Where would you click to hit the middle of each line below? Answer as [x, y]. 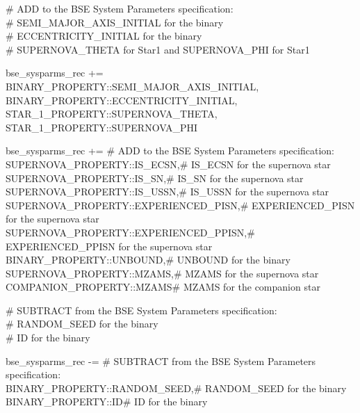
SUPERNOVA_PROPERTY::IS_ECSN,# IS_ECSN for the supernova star [168, 164]
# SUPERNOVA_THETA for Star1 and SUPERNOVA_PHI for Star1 [158, 49]
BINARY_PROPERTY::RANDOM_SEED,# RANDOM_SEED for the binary [176, 388]
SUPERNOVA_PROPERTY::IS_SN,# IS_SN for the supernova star [155, 178]
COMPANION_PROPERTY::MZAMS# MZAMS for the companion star [163, 287]
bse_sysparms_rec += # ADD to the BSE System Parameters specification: [170, 151]
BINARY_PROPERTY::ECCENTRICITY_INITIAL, [122, 100]
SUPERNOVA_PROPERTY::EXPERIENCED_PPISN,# [130, 232]
